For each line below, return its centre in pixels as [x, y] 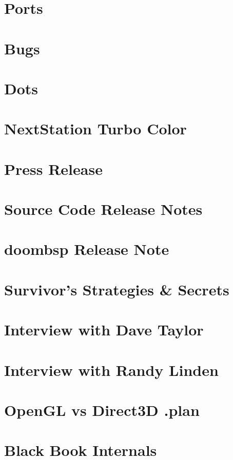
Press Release [53, 168]
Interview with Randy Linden [111, 369]
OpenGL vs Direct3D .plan [102, 409]
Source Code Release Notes [103, 209]
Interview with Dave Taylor [104, 329]
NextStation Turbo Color [95, 128]
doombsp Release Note [87, 249]
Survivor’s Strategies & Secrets [117, 289]
